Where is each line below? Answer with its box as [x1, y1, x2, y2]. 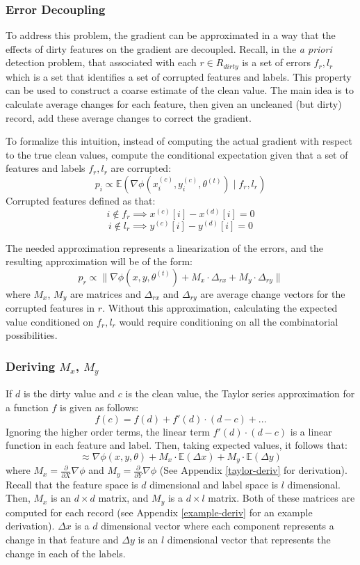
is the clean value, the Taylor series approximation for [125, 386, 355, 401]
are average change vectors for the [200, 286, 345, 301]
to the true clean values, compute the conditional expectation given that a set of [6, 147, 348, 161]
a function [6, 399, 49, 414]
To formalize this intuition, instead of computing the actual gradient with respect [6, 134, 352, 148]
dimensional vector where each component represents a [101, 518, 334, 533]
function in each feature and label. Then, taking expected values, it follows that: [6, 438, 347, 452]
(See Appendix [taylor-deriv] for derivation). [159, 463, 347, 477]
